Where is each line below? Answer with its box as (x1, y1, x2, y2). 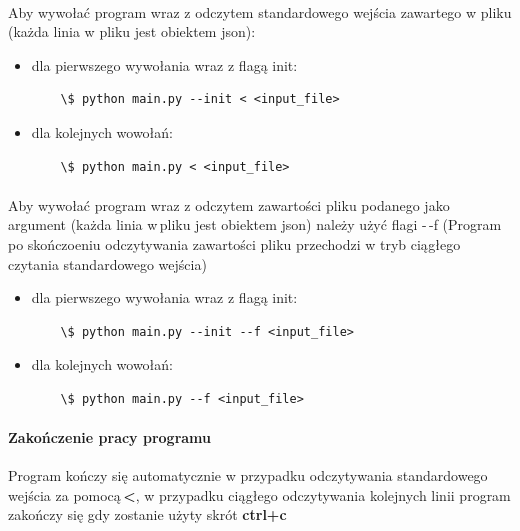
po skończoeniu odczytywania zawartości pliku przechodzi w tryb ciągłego (8, 233, 461, 254)
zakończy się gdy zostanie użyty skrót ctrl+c (8, 504, 287, 525)
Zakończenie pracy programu (8, 427, 212, 448)
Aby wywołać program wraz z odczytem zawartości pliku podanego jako (8, 194, 450, 215)
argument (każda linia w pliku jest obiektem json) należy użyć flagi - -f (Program (8, 214, 502, 235)
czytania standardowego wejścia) (8, 253, 207, 274)
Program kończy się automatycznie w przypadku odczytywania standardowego (8, 465, 488, 486)
